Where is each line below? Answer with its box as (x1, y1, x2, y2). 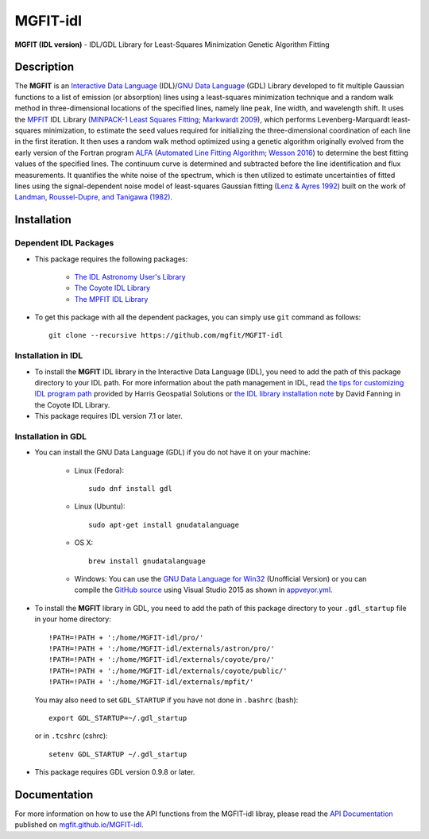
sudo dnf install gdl (88, 485, 172, 493)
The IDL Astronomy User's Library (74, 272, 186, 281)
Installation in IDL (14, 350, 83, 362)
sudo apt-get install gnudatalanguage (88, 520, 240, 529)
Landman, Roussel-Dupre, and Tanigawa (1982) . (14, 192, 173, 202)
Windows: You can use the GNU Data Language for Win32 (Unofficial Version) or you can (74, 574, 367, 584)
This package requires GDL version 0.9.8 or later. (34, 767, 195, 777)
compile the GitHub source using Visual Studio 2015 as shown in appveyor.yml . (74, 585, 333, 595)
